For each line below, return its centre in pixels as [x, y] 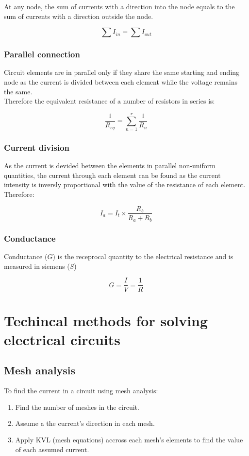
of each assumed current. [52, 449]
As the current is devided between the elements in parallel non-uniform [110, 166]
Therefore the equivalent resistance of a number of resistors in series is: [109, 101]
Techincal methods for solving [106, 320]
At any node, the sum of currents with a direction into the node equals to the [119, 6]
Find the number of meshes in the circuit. [77, 407]
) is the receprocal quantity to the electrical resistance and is [143, 256]
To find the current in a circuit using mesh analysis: [81, 391]
